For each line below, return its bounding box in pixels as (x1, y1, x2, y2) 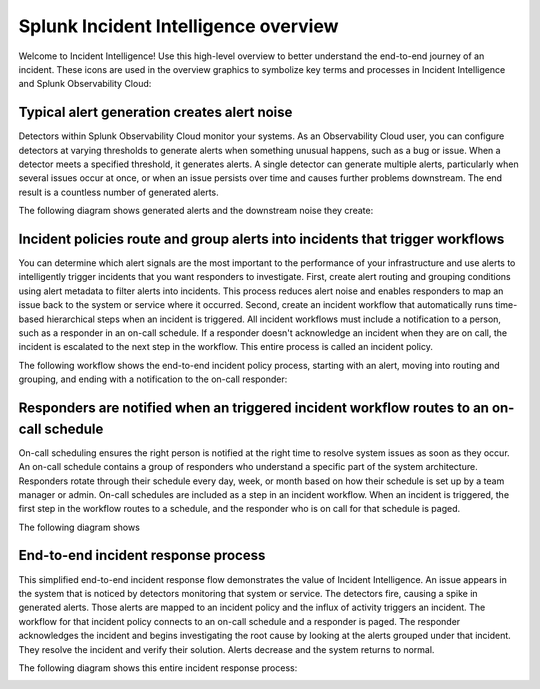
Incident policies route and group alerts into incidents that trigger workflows (18, 231, 505, 247)
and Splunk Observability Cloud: (18, 78, 152, 90)
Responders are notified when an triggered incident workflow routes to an (18, 400, 490, 417)
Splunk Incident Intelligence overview (18, 15, 339, 37)
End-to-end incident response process (18, 547, 266, 564)
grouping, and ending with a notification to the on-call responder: (18, 373, 288, 385)
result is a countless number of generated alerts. (18, 186, 219, 198)
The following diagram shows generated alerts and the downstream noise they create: (18, 205, 374, 217)
